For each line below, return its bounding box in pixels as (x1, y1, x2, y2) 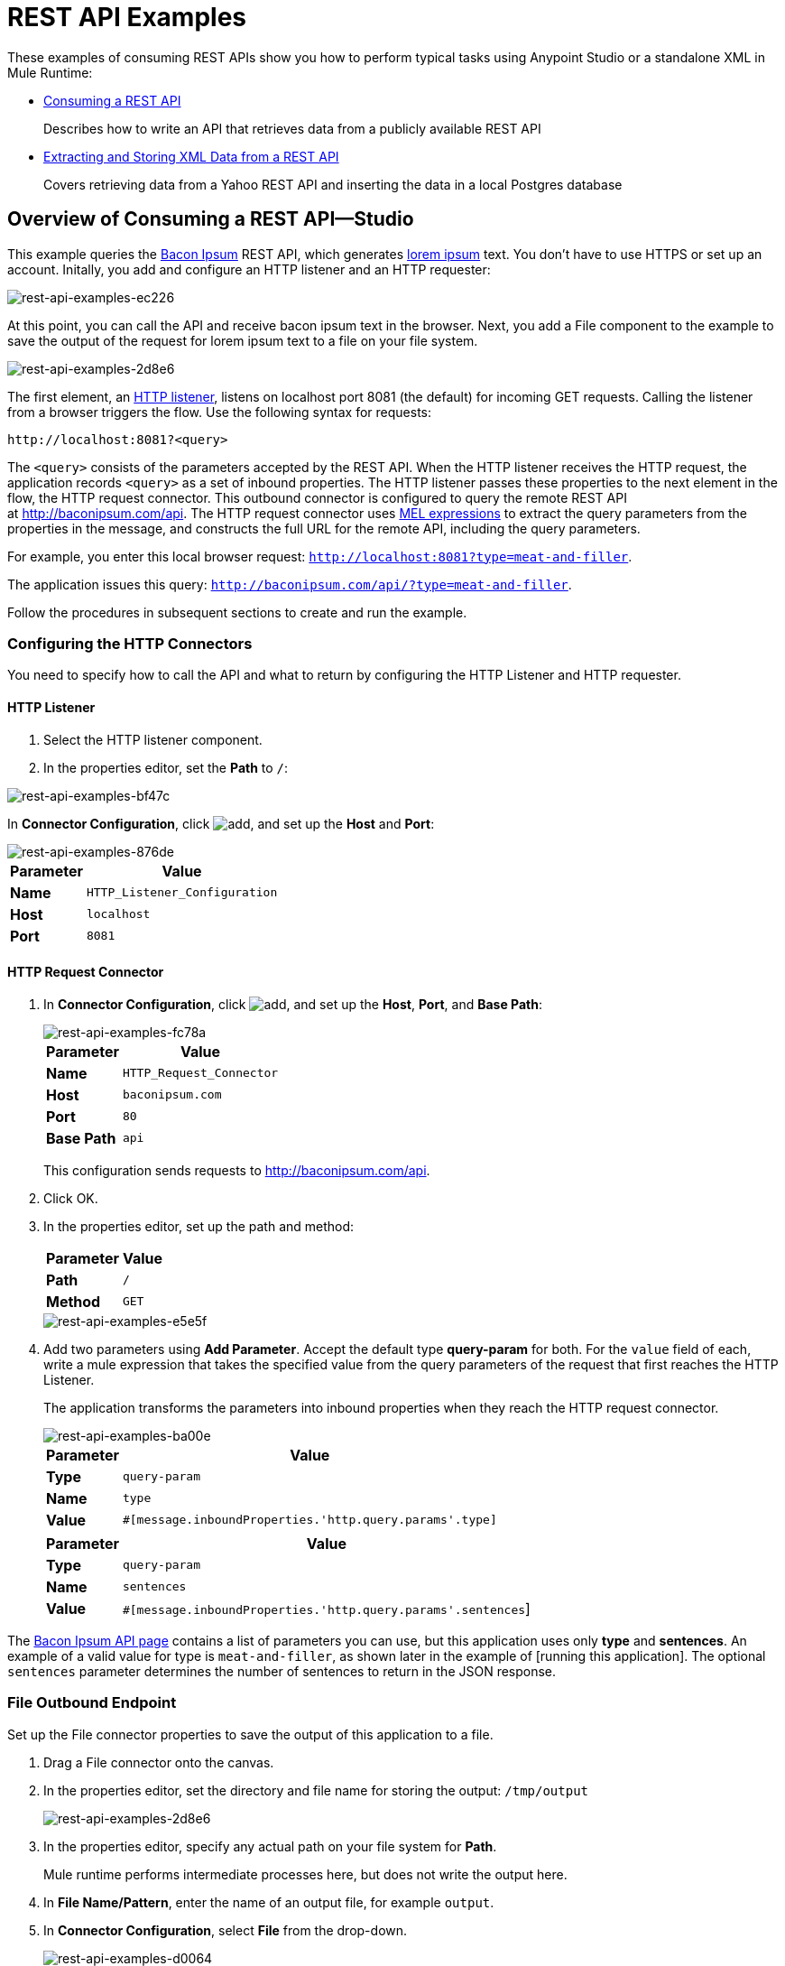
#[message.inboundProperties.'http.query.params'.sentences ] (122, 1599, 531, 1618)
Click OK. (43, 1190, 98, 1206)
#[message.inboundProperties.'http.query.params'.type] (122, 1513, 497, 1527)
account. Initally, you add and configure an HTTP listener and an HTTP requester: (7, 261, 491, 277)
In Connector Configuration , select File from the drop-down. (43, 1922, 408, 1938)
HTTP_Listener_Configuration (86, 886, 278, 900)
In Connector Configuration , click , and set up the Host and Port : (7, 815, 435, 831)
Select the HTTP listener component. (43, 731, 263, 747)
